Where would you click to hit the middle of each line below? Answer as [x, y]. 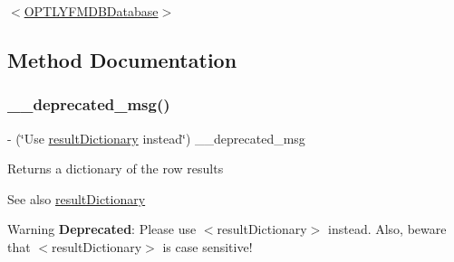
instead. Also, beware [387, 229]
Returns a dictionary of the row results [116, 168]
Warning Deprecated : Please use [102, 229]
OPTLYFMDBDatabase [91, 11]
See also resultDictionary [77, 198]
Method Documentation [122, 59]
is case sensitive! [208, 246]
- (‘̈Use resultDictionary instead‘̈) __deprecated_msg [156, 138]
